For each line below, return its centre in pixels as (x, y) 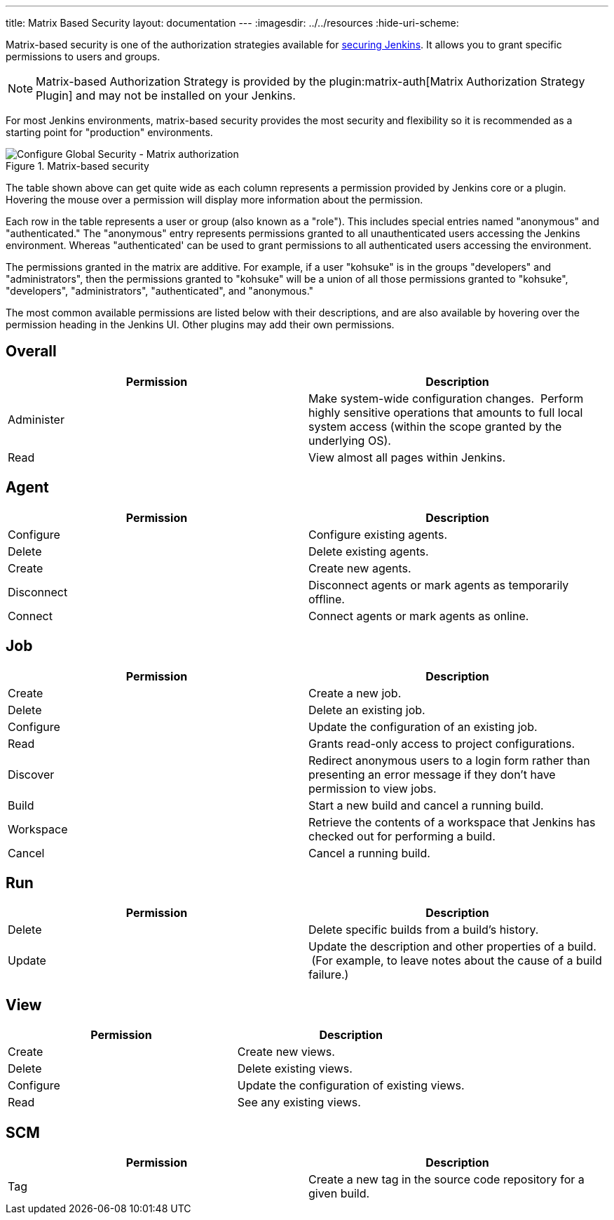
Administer (36, 419)
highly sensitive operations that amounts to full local (446, 412)
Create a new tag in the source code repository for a (446, 1180)
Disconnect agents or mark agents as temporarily (439, 585)
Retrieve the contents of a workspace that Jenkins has (452, 822)
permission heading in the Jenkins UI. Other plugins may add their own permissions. (200, 324)
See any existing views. (299, 1102)
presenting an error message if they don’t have (432, 774)
